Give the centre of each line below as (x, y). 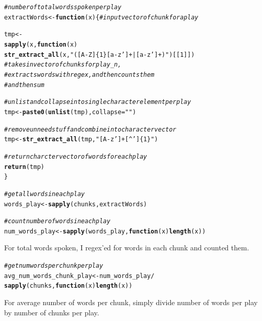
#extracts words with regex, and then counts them (79, 74)
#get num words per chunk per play (54, 266)
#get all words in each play (45, 194)
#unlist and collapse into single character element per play (98, 102)
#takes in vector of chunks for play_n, (63, 65)
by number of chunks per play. (52, 312)
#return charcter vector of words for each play (76, 156)
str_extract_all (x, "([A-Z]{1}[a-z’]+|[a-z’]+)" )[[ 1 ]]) (100, 55)
